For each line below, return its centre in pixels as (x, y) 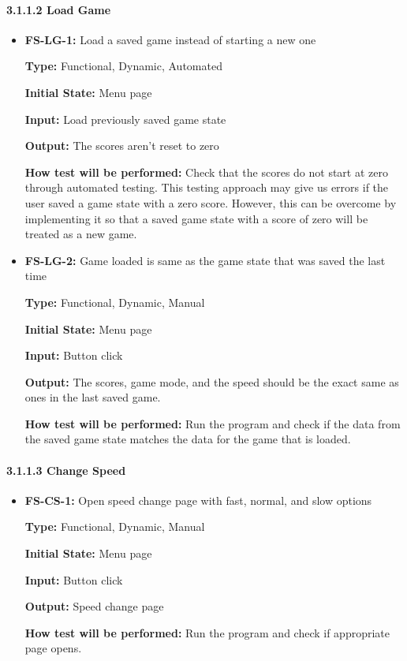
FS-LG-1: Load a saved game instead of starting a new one (170, 39)
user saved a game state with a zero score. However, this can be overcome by (211, 202)
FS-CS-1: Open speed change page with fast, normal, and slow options (198, 500)
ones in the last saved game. (93, 397)
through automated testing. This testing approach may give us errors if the (207, 187)
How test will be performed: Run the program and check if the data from (213, 423)
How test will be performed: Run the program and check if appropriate (207, 632)
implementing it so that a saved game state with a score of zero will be (196, 218)
